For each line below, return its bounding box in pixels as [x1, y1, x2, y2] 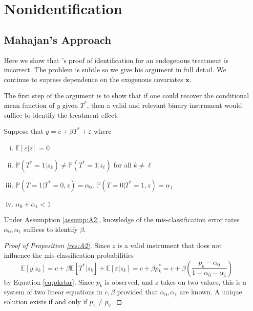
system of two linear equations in [4, 287, 103, 297]
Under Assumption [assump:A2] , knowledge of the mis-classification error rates [4, 214, 240, 225]
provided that [117, 287, 158, 297]
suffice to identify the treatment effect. [4, 109, 119, 120]
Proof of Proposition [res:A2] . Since [4, 240, 110, 250]
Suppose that [4, 126, 43, 136]
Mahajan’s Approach [4, 32, 111, 47]
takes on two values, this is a [160, 276, 247, 287]
